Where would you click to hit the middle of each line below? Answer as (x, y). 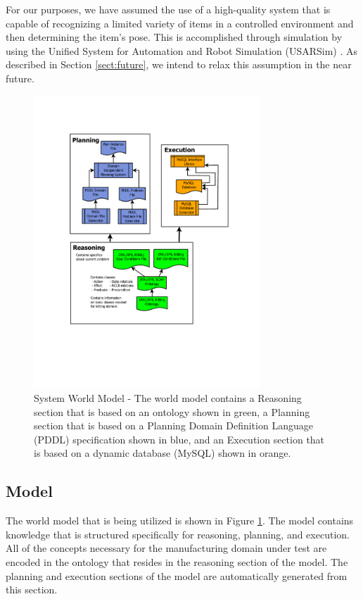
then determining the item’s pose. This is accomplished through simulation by (174, 37)
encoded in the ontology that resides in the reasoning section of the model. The (177, 561)
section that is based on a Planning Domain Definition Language (173, 425)
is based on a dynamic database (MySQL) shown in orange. (163, 453)
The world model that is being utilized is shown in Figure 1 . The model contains (180, 521)
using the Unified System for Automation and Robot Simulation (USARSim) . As (182, 50)
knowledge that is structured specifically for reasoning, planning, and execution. (178, 534)
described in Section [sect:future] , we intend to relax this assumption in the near (179, 64)
